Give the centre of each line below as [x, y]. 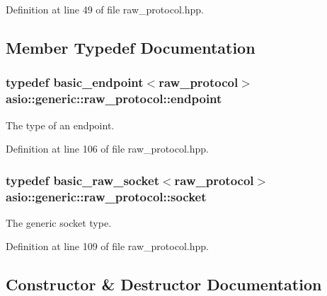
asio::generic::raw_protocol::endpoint [114, 99]
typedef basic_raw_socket [82, 180]
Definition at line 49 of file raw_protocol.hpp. [105, 9]
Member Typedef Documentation [131, 47]
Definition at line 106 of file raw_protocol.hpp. [107, 149]
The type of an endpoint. [60, 125]
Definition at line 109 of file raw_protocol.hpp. [107, 246]
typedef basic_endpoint [75, 82]
